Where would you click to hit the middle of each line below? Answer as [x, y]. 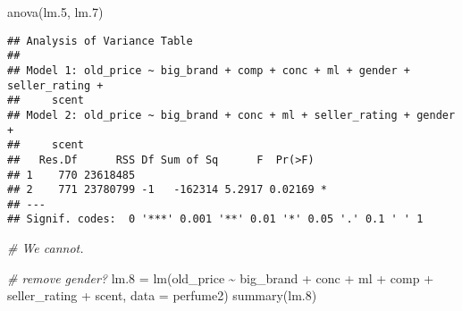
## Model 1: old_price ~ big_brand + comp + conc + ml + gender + [209, 70]
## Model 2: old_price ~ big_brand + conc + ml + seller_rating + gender [231, 115]
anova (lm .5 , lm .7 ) [55, 12]
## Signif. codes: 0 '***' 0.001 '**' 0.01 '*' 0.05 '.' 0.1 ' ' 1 [215, 219]
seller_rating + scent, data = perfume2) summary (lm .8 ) [162, 295]
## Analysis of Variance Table [100, 41]
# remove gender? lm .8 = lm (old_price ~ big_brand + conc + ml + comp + [221, 277]
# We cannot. [46, 248]
